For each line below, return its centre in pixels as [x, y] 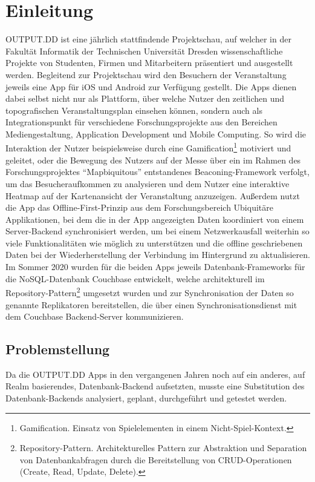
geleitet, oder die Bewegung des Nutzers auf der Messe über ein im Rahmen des [153, 160]
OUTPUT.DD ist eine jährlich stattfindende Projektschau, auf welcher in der [148, 39]
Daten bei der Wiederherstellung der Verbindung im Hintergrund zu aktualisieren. [158, 255]
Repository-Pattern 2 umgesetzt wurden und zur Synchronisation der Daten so [150, 292]
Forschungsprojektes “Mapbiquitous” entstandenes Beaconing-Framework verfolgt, [157, 172]
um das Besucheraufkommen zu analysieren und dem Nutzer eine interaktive [148, 183]
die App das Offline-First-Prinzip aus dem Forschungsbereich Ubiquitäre [139, 207]
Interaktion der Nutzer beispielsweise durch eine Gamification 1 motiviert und [148, 147]
